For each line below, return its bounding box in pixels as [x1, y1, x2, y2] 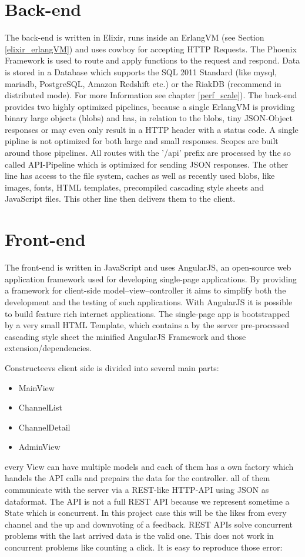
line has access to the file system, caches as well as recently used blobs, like [5, 169, 275, 182]
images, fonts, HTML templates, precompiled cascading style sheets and [5, 181, 264, 193]
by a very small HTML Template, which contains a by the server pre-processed [5, 319, 290, 331]
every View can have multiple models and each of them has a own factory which [5, 460, 294, 472]
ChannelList [18, 401, 62, 413]
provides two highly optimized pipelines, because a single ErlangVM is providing [5, 100, 295, 112]
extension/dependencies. [5, 342, 92, 354]
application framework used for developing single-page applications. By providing [5, 272, 297, 285]
